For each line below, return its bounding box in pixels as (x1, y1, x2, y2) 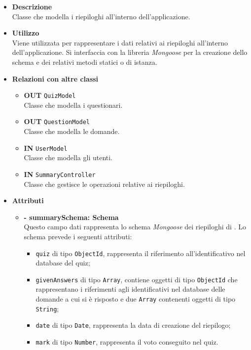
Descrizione (12, 1, 52, 11)
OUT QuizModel (24, 90, 76, 100)
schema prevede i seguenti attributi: (24, 231, 132, 241)
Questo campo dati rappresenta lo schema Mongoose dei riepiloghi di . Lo (24, 221, 246, 232)
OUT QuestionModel (24, 116, 90, 127)
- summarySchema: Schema (24, 212, 119, 222)
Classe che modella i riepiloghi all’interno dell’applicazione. (12, 11, 190, 21)
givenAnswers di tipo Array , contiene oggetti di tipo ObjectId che (36, 274, 238, 284)
